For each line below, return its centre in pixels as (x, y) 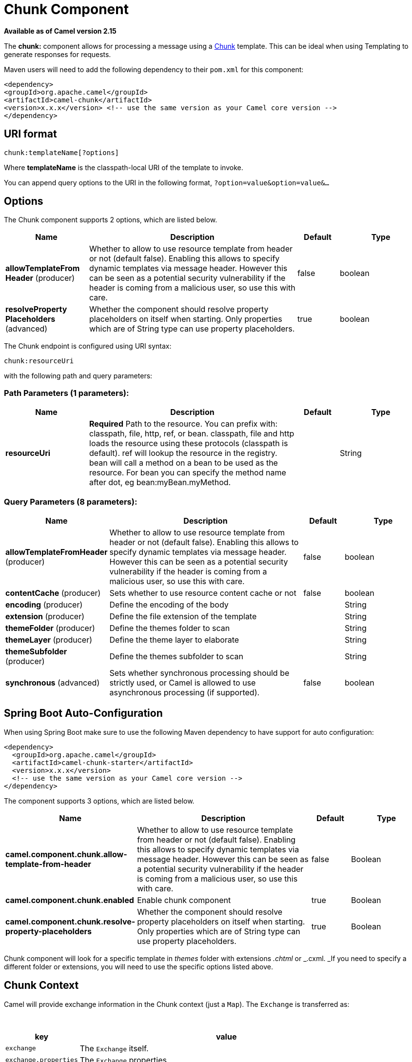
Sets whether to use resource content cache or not (203, 593)
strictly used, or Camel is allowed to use (183, 682)
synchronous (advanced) (53, 682)
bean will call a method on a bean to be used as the (184, 463)
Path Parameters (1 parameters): (67, 393)
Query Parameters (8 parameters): (71, 501)
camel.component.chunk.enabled (70, 900)
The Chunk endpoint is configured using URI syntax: (88, 346)
